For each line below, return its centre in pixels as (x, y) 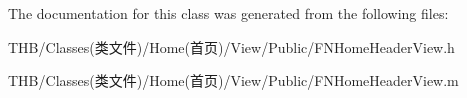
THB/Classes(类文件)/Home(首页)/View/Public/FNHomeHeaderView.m (233, 80)
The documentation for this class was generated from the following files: (228, 13)
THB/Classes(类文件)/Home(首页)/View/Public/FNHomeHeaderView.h (231, 46)
